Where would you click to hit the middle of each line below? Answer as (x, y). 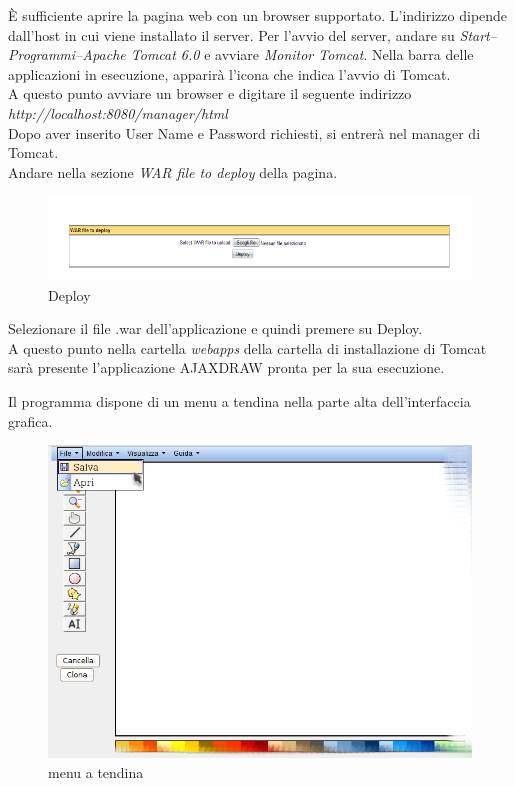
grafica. (30, 420)
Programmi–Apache (67, 54)
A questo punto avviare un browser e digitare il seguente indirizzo (210, 93)
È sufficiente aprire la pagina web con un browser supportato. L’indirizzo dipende (258, 15)
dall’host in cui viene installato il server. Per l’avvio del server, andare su (231, 34)
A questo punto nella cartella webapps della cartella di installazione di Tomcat (247, 347)
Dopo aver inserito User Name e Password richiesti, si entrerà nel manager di (244, 132)
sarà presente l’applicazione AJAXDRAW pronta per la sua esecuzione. (226, 367)
